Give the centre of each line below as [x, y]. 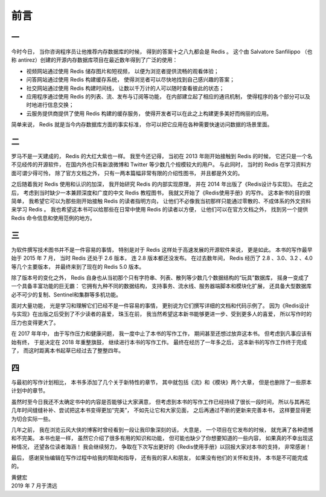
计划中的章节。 [30, 391]
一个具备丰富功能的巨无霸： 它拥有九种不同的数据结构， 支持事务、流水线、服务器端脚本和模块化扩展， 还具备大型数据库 [161, 286]
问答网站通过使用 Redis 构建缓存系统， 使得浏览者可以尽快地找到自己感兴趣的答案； [131, 80]
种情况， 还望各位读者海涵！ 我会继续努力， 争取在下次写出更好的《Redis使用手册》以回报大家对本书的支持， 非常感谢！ [161, 446]
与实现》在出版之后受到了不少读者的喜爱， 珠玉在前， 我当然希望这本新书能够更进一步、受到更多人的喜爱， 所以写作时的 [161, 314]
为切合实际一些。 [32, 418]
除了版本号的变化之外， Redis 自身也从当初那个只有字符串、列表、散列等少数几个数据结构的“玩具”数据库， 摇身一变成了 [160, 277]
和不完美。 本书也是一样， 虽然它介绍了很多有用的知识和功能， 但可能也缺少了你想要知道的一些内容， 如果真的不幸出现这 [162, 438]
